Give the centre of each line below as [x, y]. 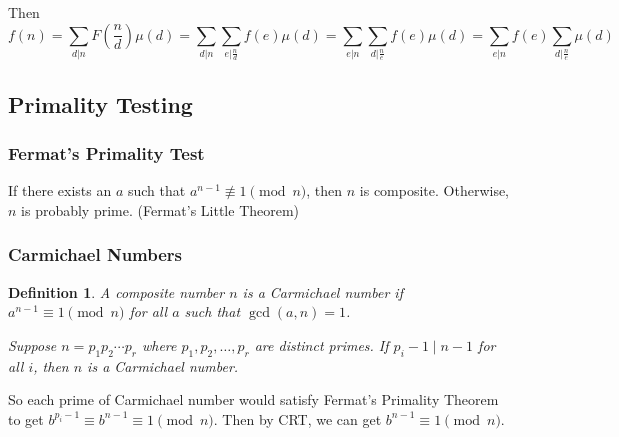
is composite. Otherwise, [434, 190]
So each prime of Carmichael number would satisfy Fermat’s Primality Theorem [253, 399]
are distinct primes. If [321, 344]
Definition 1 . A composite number [116, 291]
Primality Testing [100, 103]
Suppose [32, 344]
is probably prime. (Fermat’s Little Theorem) [160, 209]
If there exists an [60, 190]
